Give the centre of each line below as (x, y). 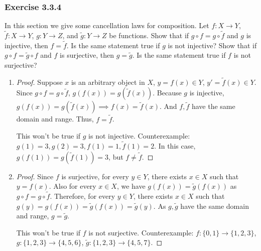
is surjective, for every (95, 176)
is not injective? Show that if (212, 45)
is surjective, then (87, 55)
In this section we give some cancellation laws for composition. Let (107, 25)
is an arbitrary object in (108, 82)
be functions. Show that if (149, 35)
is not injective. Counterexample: (139, 136)
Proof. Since (35, 176)
